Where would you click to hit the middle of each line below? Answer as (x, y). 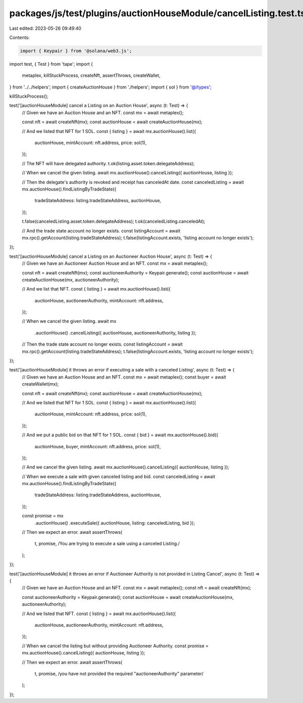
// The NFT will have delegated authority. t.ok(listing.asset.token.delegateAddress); (108, 163)
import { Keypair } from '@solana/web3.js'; (76, 51)
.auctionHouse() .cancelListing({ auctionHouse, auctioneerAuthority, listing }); (115, 333)
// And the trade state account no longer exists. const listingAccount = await (101, 230)
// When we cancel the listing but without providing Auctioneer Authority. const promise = (115, 646)
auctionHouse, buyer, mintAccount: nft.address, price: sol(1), (98, 446)
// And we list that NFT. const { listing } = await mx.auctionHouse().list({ (96, 289)
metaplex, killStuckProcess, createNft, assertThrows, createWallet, (91, 75)
